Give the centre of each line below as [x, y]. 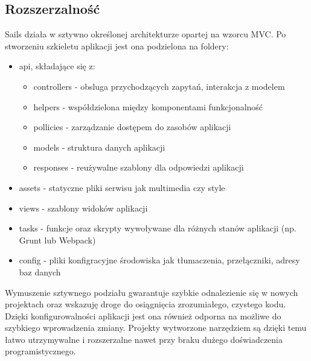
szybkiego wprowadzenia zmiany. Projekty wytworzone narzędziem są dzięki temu [156, 328]
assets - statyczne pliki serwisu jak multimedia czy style [122, 187]
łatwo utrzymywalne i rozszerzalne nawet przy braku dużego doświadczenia [144, 339]
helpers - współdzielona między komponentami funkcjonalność [148, 106]
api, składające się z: [57, 66]
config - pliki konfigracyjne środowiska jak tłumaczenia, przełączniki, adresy [159, 260]
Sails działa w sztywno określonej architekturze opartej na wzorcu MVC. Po [146, 34]
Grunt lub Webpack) [57, 240]
